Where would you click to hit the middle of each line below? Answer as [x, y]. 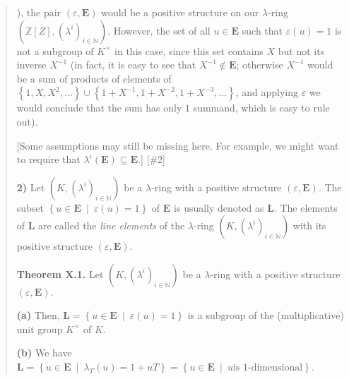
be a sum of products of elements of [94, 78]
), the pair [39, 12]
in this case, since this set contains [189, 50]
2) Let [31, 187]
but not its [301, 50]
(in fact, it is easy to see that [133, 65]
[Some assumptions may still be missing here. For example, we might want [178, 145]
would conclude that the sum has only [99, 108]
